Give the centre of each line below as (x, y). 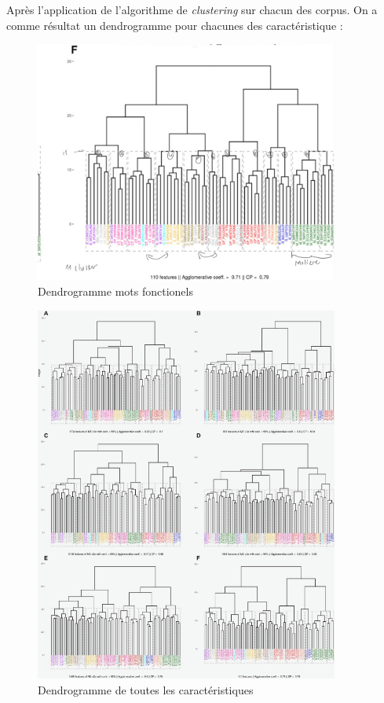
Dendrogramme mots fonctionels (115, 291)
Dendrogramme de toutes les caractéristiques (146, 690)
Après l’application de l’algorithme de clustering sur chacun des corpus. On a (192, 9)
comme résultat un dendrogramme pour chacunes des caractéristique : (175, 25)
